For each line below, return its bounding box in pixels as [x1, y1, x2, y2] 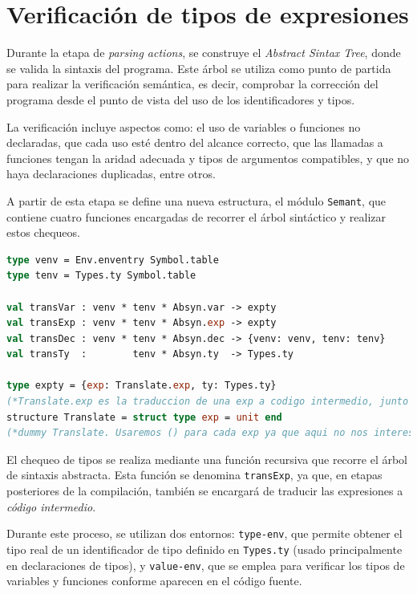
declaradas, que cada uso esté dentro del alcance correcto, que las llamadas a [6, 134, 383, 151]
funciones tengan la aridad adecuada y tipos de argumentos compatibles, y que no [6, 149, 410, 166]
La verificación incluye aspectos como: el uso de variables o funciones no [6, 118, 361, 135]
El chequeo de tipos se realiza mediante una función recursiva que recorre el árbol [6, 450, 408, 467]
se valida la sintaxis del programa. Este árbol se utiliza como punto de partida [6, 59, 391, 76]
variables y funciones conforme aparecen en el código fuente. [6, 572, 302, 589]
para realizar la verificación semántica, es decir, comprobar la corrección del [6, 75, 379, 92]
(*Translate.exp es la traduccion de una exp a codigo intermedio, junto [6, 396, 409, 408]
